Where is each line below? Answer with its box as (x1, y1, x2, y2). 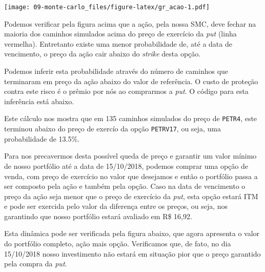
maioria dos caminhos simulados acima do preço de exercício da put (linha (4, 28, 237, 39)
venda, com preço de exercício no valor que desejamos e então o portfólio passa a (4, 170, 258, 181)
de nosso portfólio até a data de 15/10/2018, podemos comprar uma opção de (4, 160, 248, 171)
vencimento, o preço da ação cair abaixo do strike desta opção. (4, 48, 201, 59)
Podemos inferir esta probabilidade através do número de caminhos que (4, 66, 229, 76)
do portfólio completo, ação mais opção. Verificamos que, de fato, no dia (4, 238, 231, 249)
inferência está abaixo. (4, 95, 74, 106)
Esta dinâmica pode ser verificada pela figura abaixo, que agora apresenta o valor (4, 228, 260, 239)
